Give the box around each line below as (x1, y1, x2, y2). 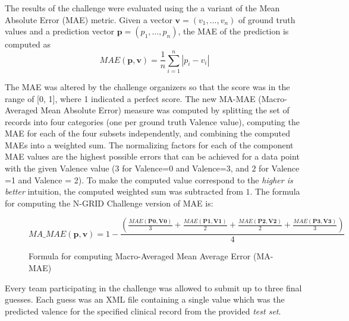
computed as (5, 38, 51, 50)
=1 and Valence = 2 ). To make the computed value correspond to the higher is (5, 173, 293, 186)
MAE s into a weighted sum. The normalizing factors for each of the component (5, 138, 294, 151)
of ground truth (238, 13, 295, 26)
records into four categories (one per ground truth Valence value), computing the (5, 115, 300, 128)
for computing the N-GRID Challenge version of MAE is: (5, 196, 213, 209)
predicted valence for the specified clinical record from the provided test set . (5, 304, 281, 317)
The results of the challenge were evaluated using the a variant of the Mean (5, 2, 280, 14)
